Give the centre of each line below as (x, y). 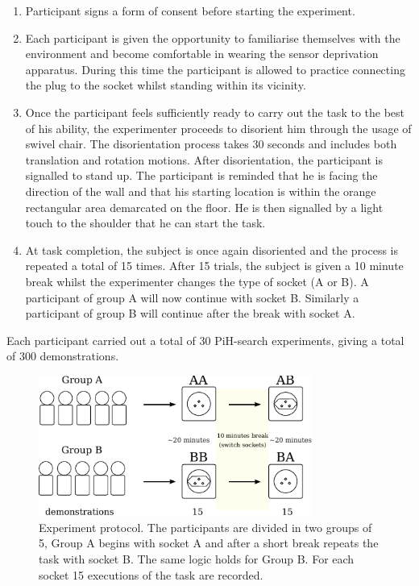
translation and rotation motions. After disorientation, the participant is (204, 159)
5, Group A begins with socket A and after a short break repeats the (209, 543)
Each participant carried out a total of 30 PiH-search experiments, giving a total (205, 340)
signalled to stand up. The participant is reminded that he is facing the (201, 175)
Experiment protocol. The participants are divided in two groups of (205, 527)
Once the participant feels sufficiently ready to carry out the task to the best (215, 112)
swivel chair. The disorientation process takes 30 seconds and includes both (211, 144)
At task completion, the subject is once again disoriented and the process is (212, 249)
